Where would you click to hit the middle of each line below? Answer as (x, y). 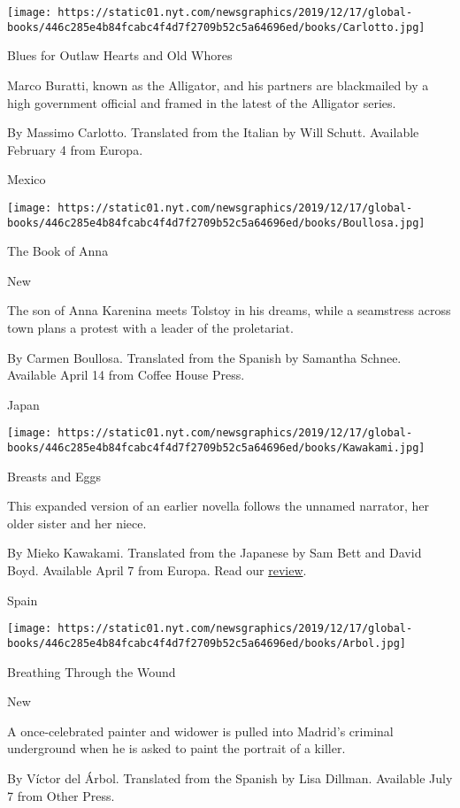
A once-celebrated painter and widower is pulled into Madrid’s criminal (200, 731)
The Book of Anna (58, 251)
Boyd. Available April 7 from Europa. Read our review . (157, 570)
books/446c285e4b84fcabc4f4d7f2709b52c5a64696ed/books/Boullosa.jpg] (216, 223)
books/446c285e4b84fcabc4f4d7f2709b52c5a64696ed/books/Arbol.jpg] (207, 643)
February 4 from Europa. (75, 149)
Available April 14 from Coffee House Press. (126, 375)
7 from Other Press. (61, 795)
